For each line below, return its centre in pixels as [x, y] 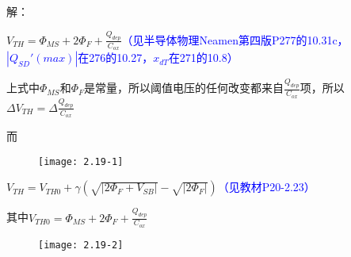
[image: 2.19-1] [81, 161]
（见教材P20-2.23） [266, 187]
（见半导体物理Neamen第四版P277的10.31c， [235, 39]
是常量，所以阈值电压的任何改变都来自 [184, 88]
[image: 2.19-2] [81, 245]
